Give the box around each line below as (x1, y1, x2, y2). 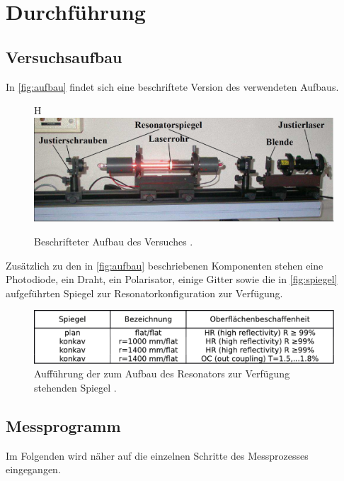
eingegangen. (6, 462, 61, 477)
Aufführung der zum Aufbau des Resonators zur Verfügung (34, 366, 290, 381)
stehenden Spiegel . (34, 380, 117, 394)
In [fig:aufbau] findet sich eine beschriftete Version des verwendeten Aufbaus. (6, 79, 339, 94)
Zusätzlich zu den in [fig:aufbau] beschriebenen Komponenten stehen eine (6, 258, 323, 272)
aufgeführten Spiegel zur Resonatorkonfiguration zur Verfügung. (6, 285, 283, 300)
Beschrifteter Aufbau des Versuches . (34, 233, 193, 248)
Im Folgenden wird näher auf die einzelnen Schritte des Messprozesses (6, 448, 309, 463)
